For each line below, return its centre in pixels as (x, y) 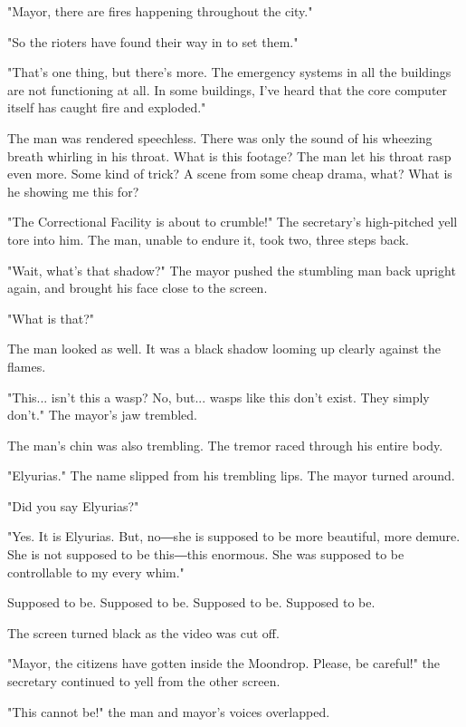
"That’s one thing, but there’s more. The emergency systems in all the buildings (229, 72)
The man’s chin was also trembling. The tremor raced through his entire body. (225, 445)
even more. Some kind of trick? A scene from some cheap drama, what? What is (230, 174)
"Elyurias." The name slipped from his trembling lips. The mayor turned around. (231, 475)
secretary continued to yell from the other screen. (144, 681)
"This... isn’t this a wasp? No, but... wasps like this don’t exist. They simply (219, 397)
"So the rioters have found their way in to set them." (153, 41)
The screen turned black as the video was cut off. (143, 632)
